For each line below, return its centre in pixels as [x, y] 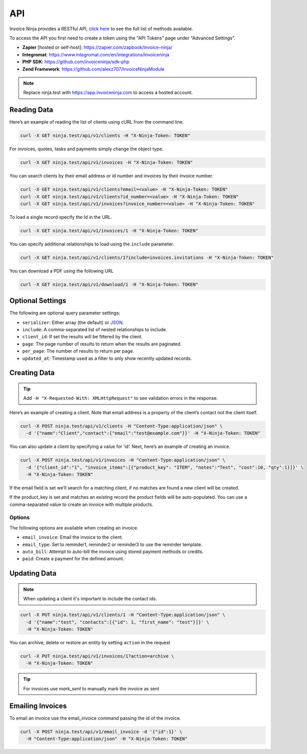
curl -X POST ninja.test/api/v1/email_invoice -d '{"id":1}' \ [101, 731]
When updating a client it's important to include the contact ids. [90, 599]
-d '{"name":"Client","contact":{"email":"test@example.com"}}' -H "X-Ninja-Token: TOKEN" [143, 433]
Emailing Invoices [38, 706]
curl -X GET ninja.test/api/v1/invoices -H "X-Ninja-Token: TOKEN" [107, 162]
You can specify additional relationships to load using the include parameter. [92, 244]
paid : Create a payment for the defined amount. [73, 559]
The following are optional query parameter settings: [65, 313]
